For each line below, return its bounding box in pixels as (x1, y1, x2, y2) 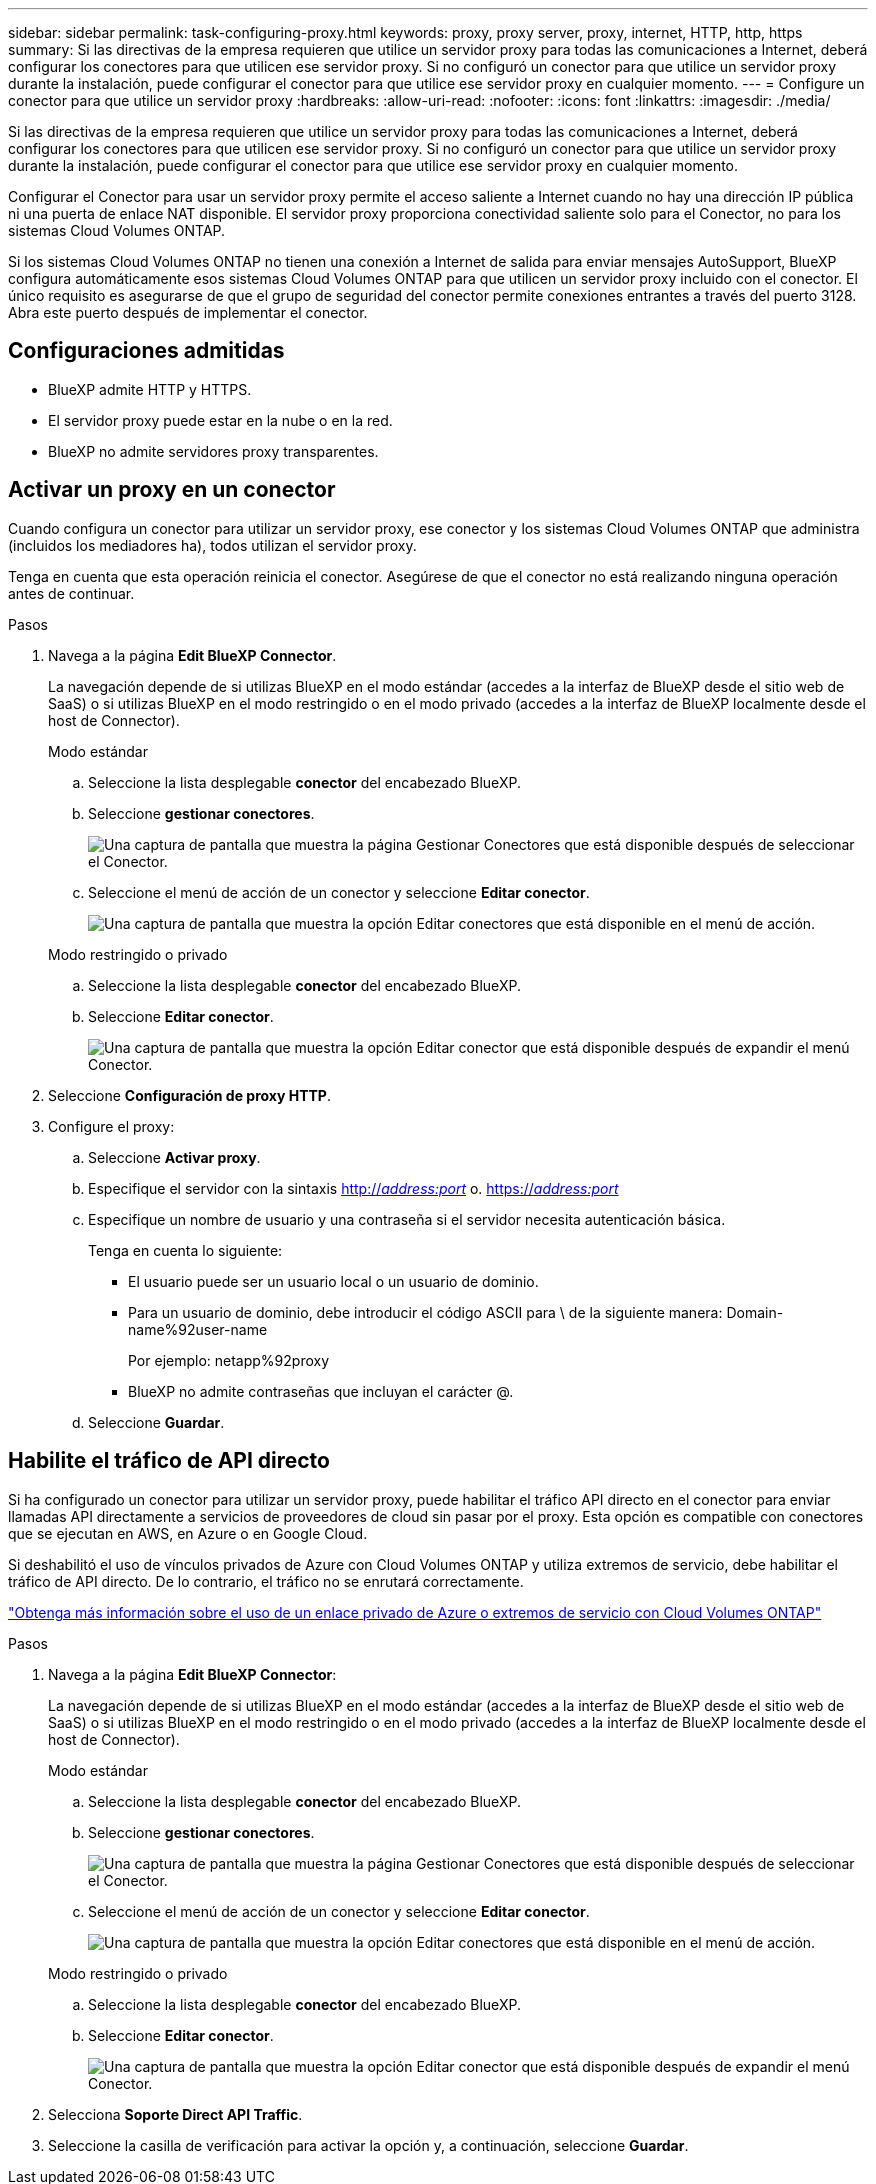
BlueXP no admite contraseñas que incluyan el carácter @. (128, 1382, 514, 1400)
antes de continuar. (8, 584, 135, 602)
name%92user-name (128, 1320, 268, 1338)
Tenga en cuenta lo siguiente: (88, 1241, 283, 1259)
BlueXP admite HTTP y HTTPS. (48, 380, 252, 398)
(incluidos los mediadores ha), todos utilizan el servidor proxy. (8, 536, 417, 554)
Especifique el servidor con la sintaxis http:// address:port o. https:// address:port (88, 1179, 619, 1197)
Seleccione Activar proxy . (88, 1148, 261, 1166)
